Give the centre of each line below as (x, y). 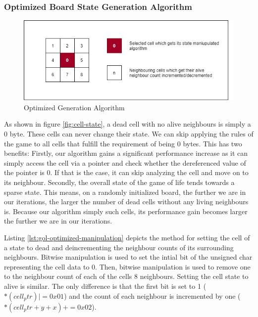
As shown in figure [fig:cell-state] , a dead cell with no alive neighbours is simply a (128, 124)
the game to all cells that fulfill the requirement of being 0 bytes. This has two (123, 143)
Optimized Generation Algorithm (74, 107)
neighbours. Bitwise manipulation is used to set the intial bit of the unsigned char (128, 257)
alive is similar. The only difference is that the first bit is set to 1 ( (105, 286)
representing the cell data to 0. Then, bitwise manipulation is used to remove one (127, 266)
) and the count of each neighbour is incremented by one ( (152, 295)
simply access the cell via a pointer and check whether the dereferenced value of (125, 162)
